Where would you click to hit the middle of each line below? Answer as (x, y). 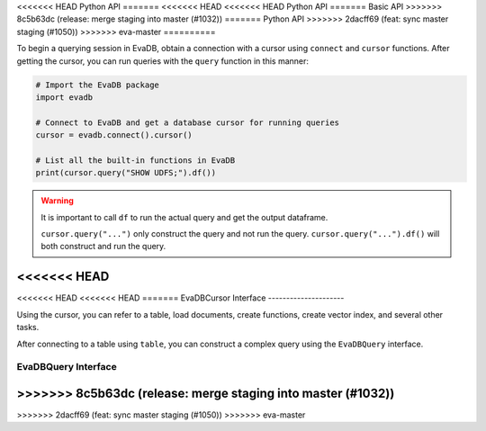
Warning (57, 201)
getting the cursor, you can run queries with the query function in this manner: (163, 61)
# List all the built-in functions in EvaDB (135, 160)
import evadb (64, 97)
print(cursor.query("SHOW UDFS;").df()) (126, 173)
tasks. (28, 328)
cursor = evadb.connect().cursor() (114, 135)
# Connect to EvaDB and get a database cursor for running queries (188, 122)
